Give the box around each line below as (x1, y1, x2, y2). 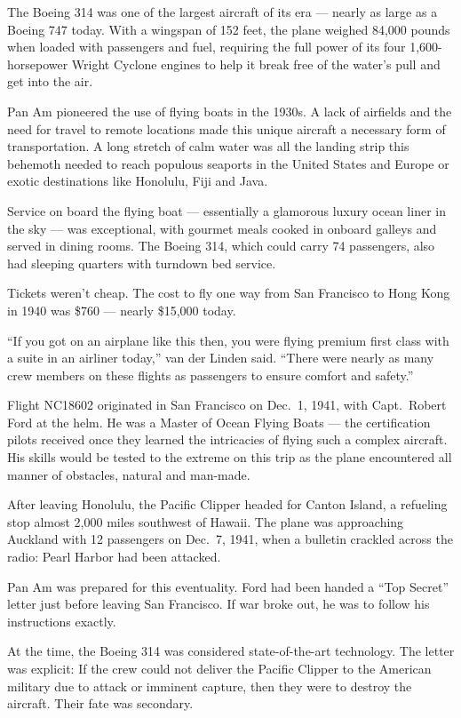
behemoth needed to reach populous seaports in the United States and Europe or (7, 154, 449, 172)
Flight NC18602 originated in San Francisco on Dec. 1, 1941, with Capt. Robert (7, 395, 447, 414)
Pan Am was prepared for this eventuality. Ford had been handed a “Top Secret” (7, 577, 449, 595)
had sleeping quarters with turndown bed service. (7, 253, 276, 272)
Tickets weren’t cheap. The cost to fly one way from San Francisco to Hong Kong (7, 283, 450, 302)
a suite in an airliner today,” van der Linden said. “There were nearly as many (7, 348, 434, 367)
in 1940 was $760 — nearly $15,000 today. (7, 300, 236, 319)
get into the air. (7, 72, 93, 91)
